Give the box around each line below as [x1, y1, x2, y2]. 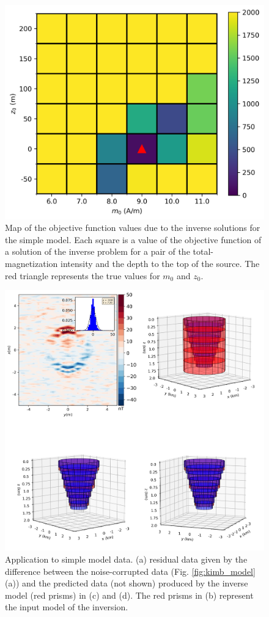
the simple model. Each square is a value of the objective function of [5, 233, 262, 246]
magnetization [5, 257, 58, 270]
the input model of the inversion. [5, 601, 128, 613]
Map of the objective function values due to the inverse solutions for [5, 221, 260, 234]
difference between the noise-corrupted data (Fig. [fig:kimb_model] [5, 564, 256, 577]
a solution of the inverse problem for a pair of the [5, 245, 190, 258]
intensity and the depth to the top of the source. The [60, 257, 260, 270]
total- [193, 245, 213, 258]
